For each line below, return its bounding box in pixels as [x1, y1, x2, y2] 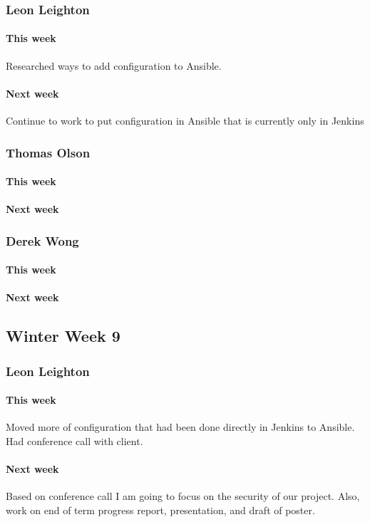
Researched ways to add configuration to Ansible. [6, 58, 222, 73]
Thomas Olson [6, 143, 91, 161]
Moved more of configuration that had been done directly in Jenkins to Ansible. [6, 419, 355, 434]
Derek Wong [6, 231, 79, 249]
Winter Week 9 [6, 325, 120, 347]
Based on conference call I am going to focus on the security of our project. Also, [6, 489, 360, 503]
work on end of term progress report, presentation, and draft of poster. [6, 503, 315, 518]
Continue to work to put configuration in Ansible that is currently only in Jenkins [6, 113, 364, 128]
